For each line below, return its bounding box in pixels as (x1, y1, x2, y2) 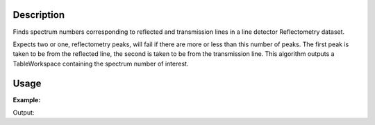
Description (12, 9, 65, 21)
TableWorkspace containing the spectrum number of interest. (12, 59, 189, 68)
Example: (12, 95, 41, 104)
